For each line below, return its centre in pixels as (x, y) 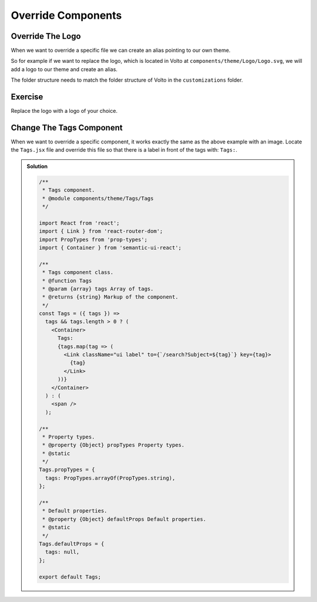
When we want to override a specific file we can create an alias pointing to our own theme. (121, 51)
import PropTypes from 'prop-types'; (93, 239)
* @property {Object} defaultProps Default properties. (124, 519)
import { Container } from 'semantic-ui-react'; (110, 248)
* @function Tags (67, 280)
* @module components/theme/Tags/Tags (98, 198)
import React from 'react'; (79, 223)
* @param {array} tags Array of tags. (98, 289)
